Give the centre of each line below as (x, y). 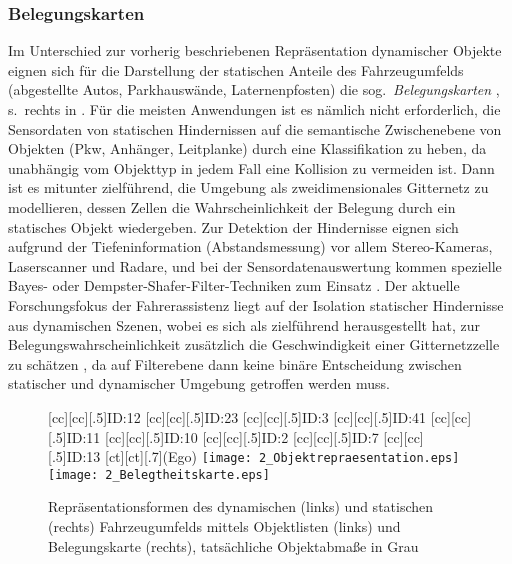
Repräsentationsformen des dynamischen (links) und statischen (241, 506)
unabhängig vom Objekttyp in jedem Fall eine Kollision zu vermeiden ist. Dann (251, 167)
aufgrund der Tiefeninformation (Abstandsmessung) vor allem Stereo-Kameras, (250, 246)
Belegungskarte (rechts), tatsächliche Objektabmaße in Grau (233, 545)
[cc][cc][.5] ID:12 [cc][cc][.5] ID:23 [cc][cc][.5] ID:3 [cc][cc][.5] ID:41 (237, 416)
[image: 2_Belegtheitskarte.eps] (159, 474)
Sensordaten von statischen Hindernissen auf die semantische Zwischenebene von (255, 128)
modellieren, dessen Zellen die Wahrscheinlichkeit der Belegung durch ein (232, 206)
